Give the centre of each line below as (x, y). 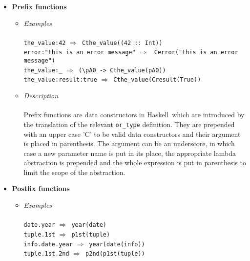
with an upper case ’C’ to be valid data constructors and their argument (132, 134)
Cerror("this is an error (196, 53)
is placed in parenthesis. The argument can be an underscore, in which (129, 143)
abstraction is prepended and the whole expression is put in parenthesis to (135, 163)
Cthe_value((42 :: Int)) (122, 43)
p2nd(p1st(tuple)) (115, 254)
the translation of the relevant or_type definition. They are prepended (129, 124)
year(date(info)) (117, 244)
